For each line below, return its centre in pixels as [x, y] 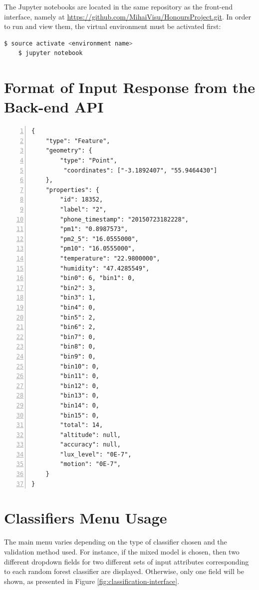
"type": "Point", [89, 161]
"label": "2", [83, 210]
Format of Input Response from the [129, 87]
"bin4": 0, [78, 307]
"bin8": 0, [78, 347]
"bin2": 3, [78, 288]
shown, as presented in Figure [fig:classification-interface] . [92, 581]
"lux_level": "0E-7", [96, 454]
